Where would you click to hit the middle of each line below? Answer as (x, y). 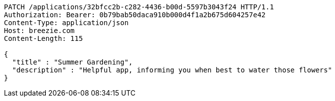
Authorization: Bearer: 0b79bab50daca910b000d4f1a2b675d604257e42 (135, 15)
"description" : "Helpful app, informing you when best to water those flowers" (172, 70)
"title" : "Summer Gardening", (72, 62)
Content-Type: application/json (66, 23)
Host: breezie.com (39, 31)
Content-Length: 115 (44, 38)
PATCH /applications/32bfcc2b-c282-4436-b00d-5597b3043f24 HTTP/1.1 (139, 7)
